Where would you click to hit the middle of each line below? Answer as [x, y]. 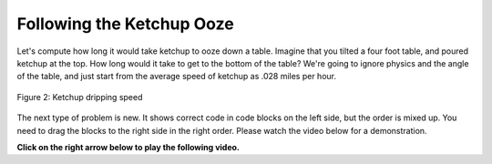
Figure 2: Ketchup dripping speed [80, 97]
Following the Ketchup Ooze [125, 24]
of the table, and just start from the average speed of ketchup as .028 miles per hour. [177, 77]
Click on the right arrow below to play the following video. [128, 147]
